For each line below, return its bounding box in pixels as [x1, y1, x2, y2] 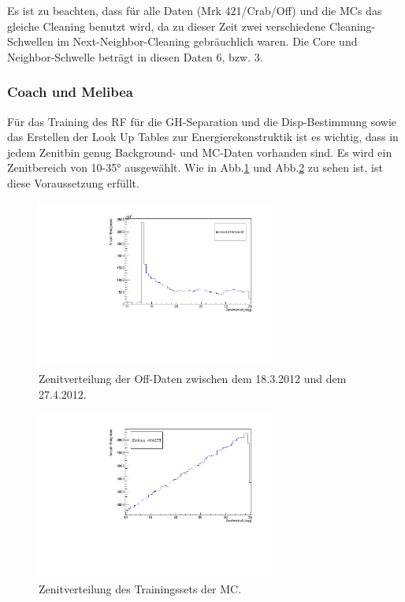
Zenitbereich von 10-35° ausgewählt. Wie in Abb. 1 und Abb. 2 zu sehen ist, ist [7, 159, 383, 176]
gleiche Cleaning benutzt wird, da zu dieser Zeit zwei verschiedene [7, 17, 326, 34]
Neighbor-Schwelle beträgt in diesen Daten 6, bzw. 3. [7, 48, 263, 65]
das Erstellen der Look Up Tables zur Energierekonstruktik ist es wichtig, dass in [7, 128, 399, 145]
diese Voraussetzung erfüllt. [7, 174, 139, 191]
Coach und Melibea [7, 82, 133, 102]
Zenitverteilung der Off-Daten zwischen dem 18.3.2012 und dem [39, 370, 347, 386]
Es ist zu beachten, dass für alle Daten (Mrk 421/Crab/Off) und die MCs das [7, 2, 382, 18]
